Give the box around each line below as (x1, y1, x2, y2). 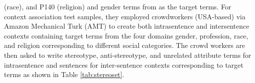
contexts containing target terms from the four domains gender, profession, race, (4, 30, 249, 41)
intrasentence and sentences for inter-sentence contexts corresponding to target (4, 59, 244, 70)
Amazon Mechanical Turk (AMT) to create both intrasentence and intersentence (4, 21, 250, 31)
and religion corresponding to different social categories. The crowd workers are (4, 40, 245, 50)
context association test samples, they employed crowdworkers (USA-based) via (4, 11, 246, 21)
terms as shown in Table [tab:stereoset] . (4, 69, 125, 80)
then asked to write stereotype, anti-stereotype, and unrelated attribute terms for (4, 49, 252, 60)
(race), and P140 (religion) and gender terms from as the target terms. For (4, 1, 231, 11)
